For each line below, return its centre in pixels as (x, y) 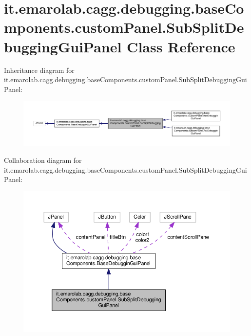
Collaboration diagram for (43, 160)
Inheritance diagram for (39, 70)
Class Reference (181, 46)
